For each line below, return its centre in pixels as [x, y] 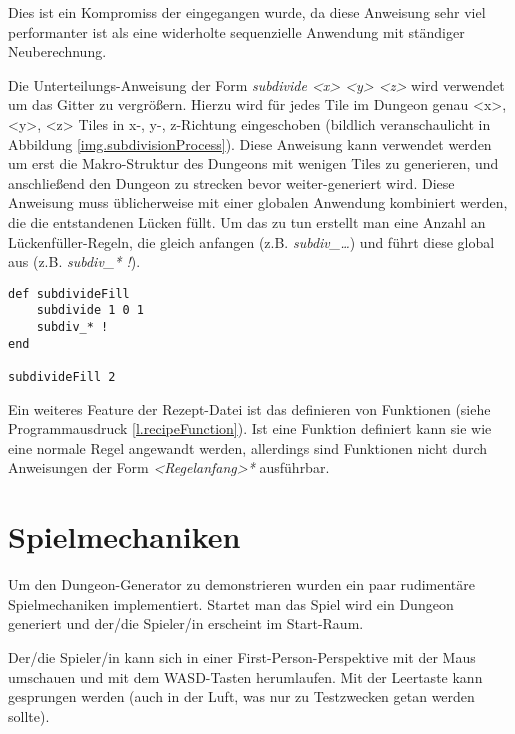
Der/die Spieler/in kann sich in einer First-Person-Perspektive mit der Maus [242, 656]
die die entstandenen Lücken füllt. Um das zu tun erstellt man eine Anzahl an [247, 221]
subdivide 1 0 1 [90, 310]
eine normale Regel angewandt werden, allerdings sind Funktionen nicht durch [248, 447]
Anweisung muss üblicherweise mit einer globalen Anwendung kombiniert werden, [258, 202]
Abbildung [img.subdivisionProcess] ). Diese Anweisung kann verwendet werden [250, 143]
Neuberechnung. [57, 51]
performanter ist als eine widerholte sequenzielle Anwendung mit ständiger [236, 31]
